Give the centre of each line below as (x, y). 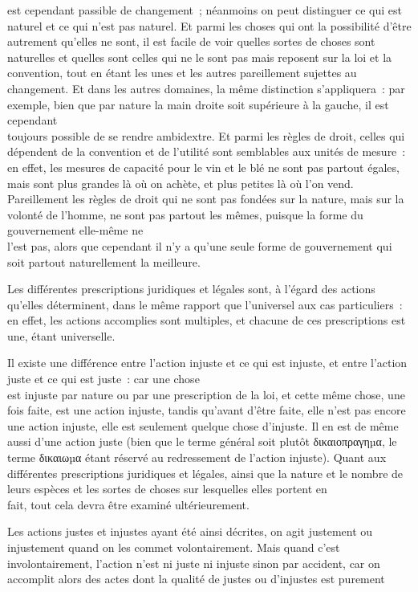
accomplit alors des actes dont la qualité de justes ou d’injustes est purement (196, 579)
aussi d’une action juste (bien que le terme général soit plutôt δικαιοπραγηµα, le (202, 441)
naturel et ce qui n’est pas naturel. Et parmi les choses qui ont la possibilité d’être (209, 25)
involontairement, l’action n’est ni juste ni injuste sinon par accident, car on (194, 563)
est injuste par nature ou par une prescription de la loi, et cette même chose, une (206, 394)
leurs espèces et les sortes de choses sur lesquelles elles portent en (167, 489)
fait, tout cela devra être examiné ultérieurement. (128, 504)
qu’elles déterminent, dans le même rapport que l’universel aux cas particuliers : (205, 304)
